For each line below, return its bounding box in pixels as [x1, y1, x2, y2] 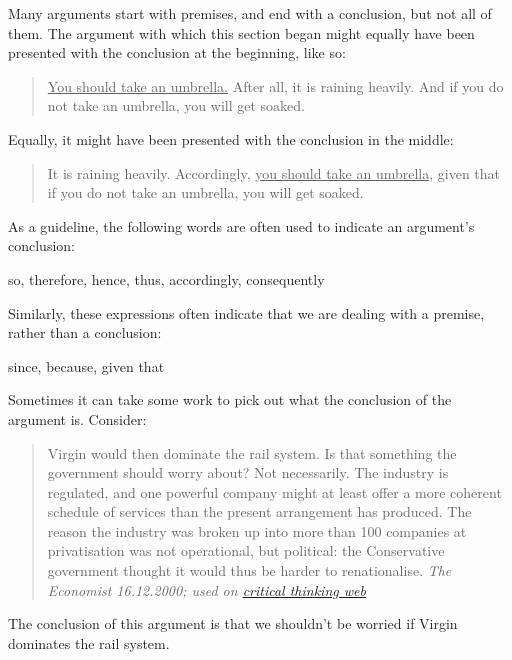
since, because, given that [8, 355, 165, 376]
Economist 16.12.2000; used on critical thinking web [47, 579, 366, 600]
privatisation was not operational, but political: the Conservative [47, 540, 445, 561]
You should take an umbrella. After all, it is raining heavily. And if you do [47, 75, 504, 96]
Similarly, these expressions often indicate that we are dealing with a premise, [8, 302, 485, 323]
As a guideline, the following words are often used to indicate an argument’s [8, 215, 475, 236]
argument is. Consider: [8, 408, 147, 429]
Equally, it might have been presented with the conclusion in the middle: [8, 128, 454, 149]
